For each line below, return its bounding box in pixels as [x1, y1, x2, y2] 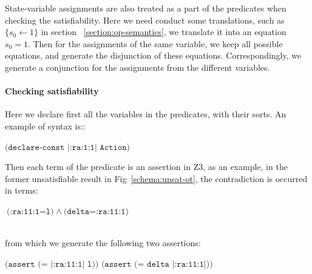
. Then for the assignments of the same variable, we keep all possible [27, 37, 283, 50]
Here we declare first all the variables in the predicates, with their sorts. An [5, 108, 287, 120]
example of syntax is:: [5, 119, 86, 132]
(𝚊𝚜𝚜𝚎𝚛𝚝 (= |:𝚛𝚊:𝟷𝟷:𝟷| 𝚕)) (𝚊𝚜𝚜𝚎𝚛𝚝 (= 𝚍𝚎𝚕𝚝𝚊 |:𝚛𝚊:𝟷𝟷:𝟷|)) [5, 259, 213, 269]
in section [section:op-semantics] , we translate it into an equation [41, 25, 287, 38]
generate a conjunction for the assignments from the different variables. [5, 60, 270, 73]
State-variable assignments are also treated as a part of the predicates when [5, 2, 287, 14]
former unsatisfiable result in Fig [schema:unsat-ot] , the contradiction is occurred [5, 172, 308, 184]
